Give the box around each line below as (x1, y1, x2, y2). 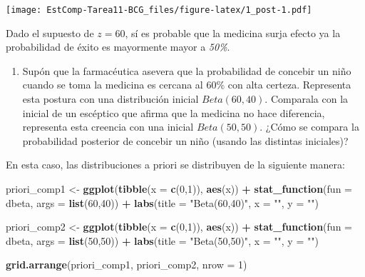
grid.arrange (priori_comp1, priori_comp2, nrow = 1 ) (6, 257, 247, 272)
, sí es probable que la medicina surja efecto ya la (125, 25, 341, 40)
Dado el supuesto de (6, 25, 94, 40)
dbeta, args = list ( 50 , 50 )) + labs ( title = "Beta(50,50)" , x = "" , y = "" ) (6, 233, 319, 248)
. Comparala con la (264, 91, 349, 106)
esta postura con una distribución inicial (22, 91, 199, 106)
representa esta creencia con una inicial (22, 119, 194, 134)
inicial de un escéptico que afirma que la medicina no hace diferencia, (22, 105, 325, 120)
